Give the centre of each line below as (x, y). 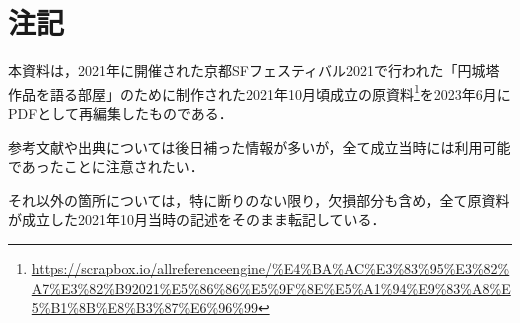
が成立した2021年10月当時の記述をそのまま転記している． (197, 219)
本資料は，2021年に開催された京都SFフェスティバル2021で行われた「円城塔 (254, 70)
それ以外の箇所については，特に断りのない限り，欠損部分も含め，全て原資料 (259, 199)
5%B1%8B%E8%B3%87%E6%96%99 (144, 307)
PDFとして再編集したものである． (120, 112)
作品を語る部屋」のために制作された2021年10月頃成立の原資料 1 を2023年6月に (259, 92)
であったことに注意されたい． (106, 166)
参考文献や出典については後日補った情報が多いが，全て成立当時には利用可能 (259, 146)
